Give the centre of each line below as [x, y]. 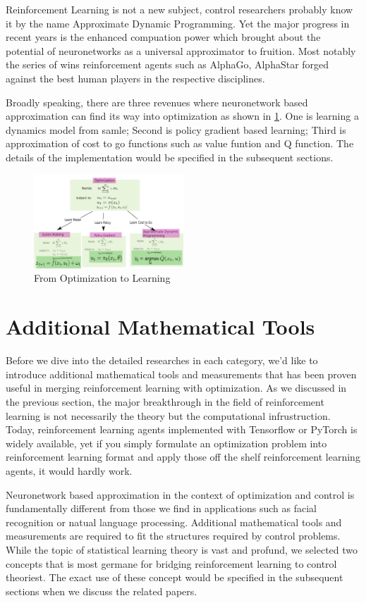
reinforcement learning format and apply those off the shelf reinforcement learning [183, 457]
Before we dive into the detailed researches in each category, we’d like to [162, 360]
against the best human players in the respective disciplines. [135, 78]
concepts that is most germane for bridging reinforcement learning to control [171, 563]
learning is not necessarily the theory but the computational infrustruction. [168, 415]
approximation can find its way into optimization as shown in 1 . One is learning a [182, 116]
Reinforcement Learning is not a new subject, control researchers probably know [179, 9]
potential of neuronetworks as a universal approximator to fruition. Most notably [181, 50]
